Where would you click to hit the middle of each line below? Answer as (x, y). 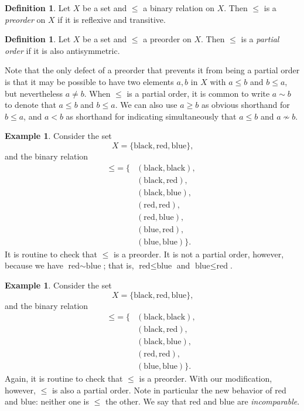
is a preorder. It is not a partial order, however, (199, 254)
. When (97, 93)
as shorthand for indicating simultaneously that (151, 116)
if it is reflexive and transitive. (112, 19)
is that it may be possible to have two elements (89, 81)
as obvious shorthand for (245, 105)
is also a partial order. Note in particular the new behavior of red (169, 390)
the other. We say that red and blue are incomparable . (203, 401)
